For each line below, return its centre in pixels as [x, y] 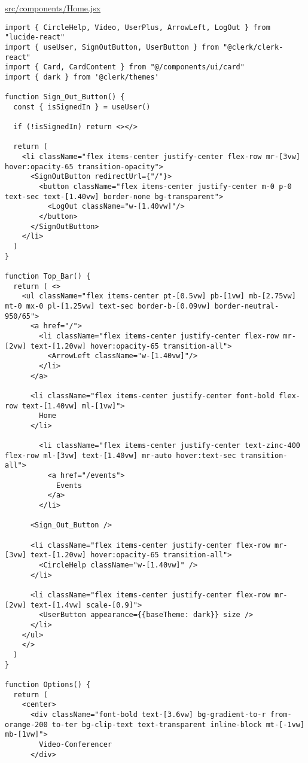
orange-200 [26, 724]
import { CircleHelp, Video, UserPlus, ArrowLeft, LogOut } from [138, 27]
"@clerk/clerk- [253, 47]
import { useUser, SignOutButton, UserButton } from [112, 47]
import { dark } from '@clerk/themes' [82, 77]
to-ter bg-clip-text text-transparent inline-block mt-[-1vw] [178, 724]
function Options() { [48, 684]
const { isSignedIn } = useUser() [82, 107]
